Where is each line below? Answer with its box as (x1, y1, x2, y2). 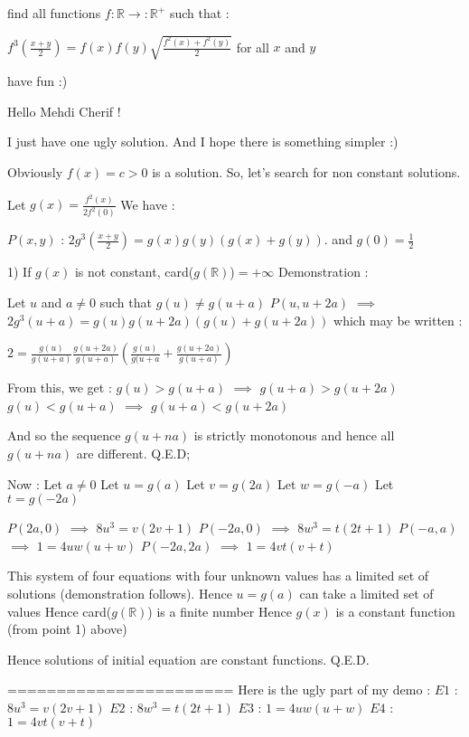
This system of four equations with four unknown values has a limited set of (7, 566, 429, 585)
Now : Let (7, 474, 62, 493)
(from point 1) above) (7, 619, 127, 638)
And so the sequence (7, 426, 121, 445)
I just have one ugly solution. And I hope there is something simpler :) (7, 132, 399, 151)
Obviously (7, 162, 63, 181)
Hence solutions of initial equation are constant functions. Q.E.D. (7, 649, 370, 668)
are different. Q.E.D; (76, 443, 191, 462)
